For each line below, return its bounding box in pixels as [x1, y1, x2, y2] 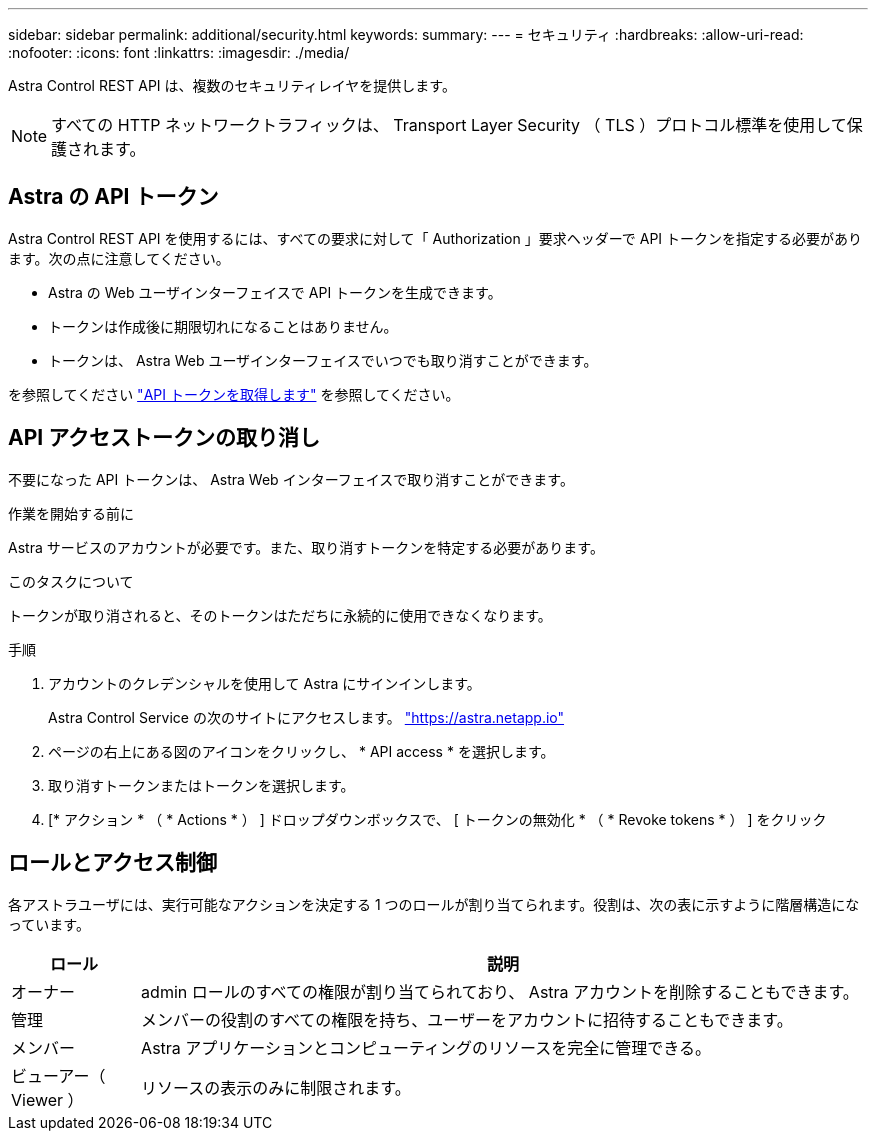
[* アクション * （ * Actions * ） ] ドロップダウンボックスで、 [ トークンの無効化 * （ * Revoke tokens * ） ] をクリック [48, 810, 827, 828]
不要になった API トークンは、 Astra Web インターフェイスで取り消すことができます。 [8, 470, 574, 488]
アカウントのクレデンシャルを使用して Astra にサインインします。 [48, 674, 481, 692]
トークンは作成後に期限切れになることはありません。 [48, 317, 398, 335]
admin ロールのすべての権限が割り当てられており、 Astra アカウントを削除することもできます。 [141, 981, 859, 1002]
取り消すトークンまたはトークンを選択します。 [48, 776, 355, 794]
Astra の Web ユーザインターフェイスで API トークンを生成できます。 [48, 283, 502, 301]
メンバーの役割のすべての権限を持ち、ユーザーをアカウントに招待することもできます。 [141, 1009, 793, 1030]
